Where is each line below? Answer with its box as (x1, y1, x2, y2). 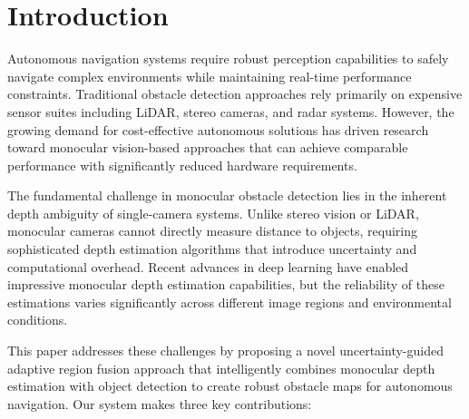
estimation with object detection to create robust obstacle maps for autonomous (7, 376, 453, 395)
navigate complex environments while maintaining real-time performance (7, 66, 412, 85)
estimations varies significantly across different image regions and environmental (7, 292, 452, 311)
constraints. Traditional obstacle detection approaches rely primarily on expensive (7, 84, 463, 103)
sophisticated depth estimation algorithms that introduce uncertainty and (7, 239, 417, 258)
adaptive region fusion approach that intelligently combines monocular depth (7, 358, 435, 377)
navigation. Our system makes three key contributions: (7, 394, 312, 413)
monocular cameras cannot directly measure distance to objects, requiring (7, 221, 418, 240)
